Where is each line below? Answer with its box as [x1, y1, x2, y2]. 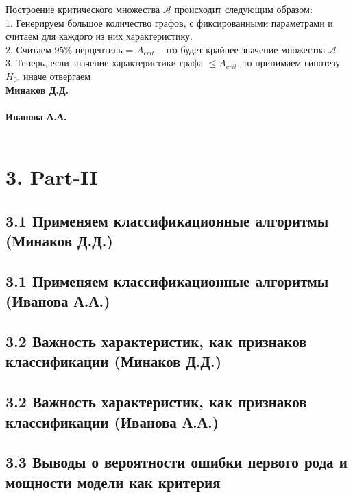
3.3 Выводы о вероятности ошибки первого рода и [5, 451, 348, 472]
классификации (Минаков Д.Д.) [5, 351, 222, 372]
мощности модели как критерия [5, 471, 221, 492]
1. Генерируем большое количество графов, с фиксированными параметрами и [5, 15, 333, 29]
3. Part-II [5, 163, 98, 191]
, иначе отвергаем [17, 68, 91, 83]
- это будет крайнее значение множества [158, 42, 326, 56]
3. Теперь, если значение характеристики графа [5, 55, 203, 70]
